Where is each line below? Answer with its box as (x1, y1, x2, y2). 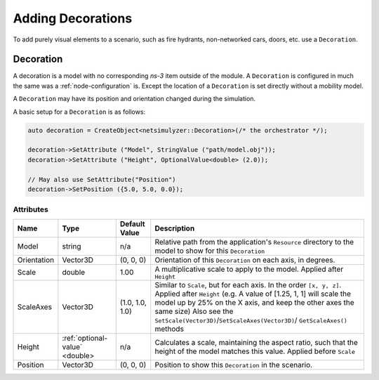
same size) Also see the (154, 306, 234, 316)
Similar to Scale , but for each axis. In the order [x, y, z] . (154, 280, 342, 289)
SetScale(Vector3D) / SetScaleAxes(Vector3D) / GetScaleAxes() (154, 315, 347, 325)
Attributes (13, 204, 48, 214)
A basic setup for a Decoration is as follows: (13, 107, 146, 116)
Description (154, 223, 195, 233)
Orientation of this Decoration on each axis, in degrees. (154, 255, 335, 265)
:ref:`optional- (62, 333, 108, 343)
